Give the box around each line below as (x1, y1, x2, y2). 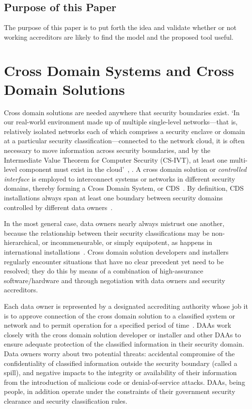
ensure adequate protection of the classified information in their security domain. (4, 339, 244, 349)
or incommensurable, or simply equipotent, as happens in (42, 237, 212, 247)
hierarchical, (4, 237, 40, 247)
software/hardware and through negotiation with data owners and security (4, 275, 225, 285)
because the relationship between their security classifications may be (4, 227, 210, 238)
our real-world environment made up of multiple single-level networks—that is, (4, 117, 238, 127)
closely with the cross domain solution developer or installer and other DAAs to (4, 329, 241, 339)
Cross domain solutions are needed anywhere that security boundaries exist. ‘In (4, 107, 240, 117)
